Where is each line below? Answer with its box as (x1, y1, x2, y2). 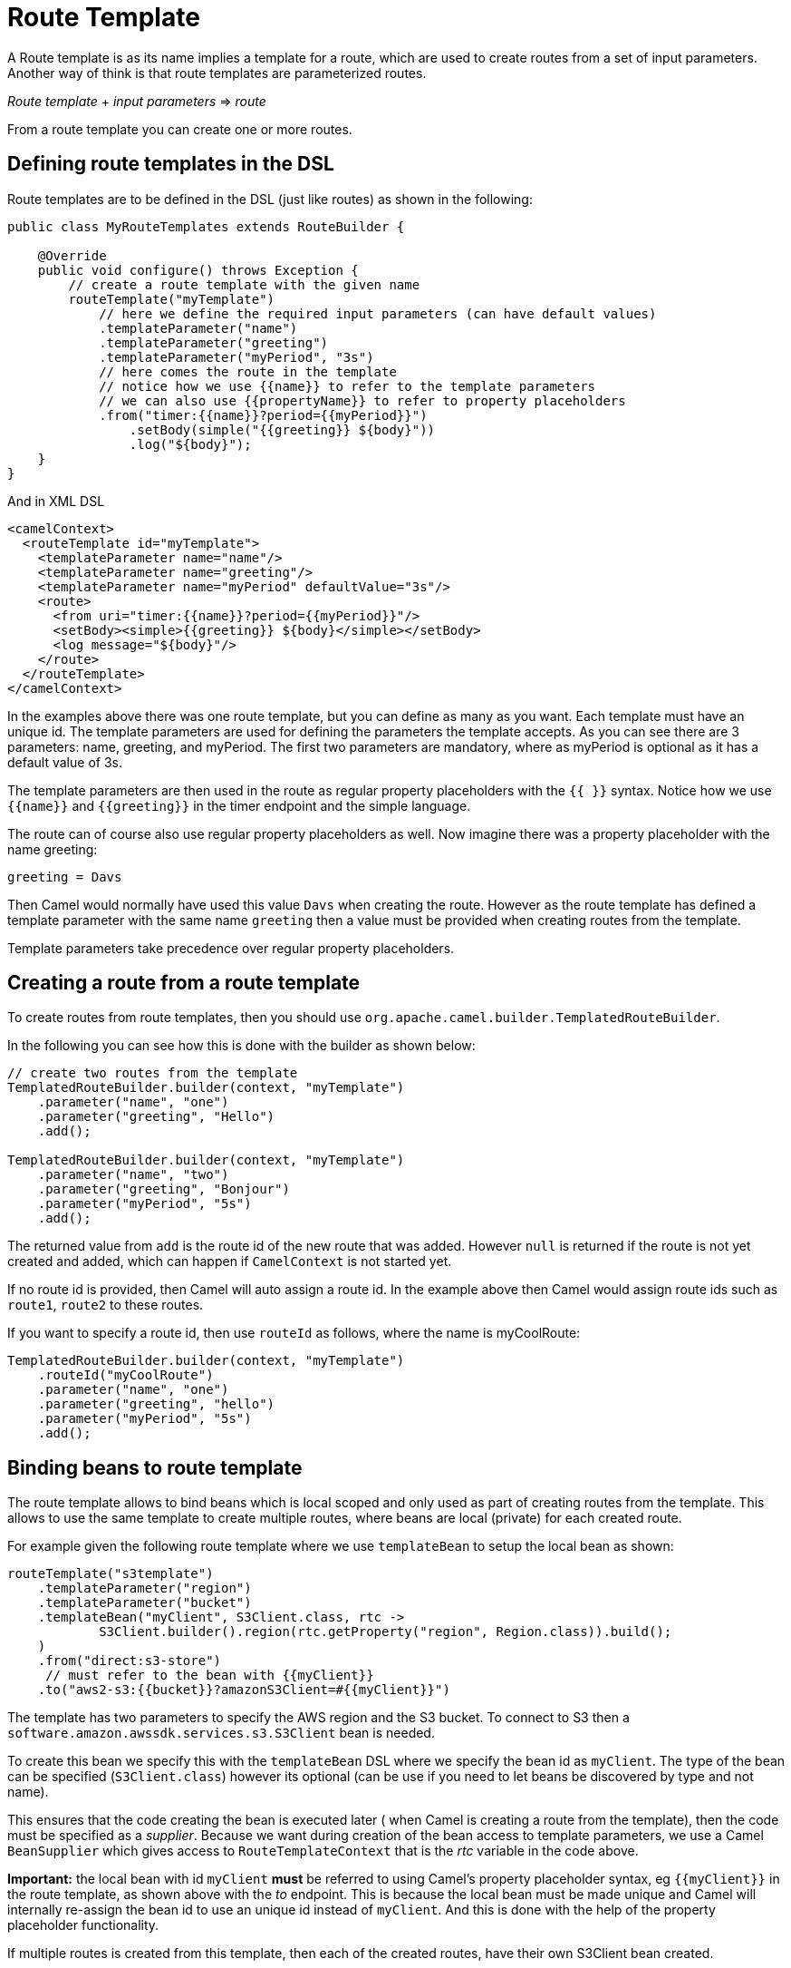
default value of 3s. (7, 754, 122, 770)
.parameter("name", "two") (37, 1167, 229, 1183)
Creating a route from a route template (7, 971, 361, 995)
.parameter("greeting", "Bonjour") (37, 1182, 290, 1197)
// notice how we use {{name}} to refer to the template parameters (99, 378, 596, 394)
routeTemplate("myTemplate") (68, 291, 275, 307)
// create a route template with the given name (68, 277, 420, 292)
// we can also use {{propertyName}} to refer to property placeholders (99, 393, 626, 408)
